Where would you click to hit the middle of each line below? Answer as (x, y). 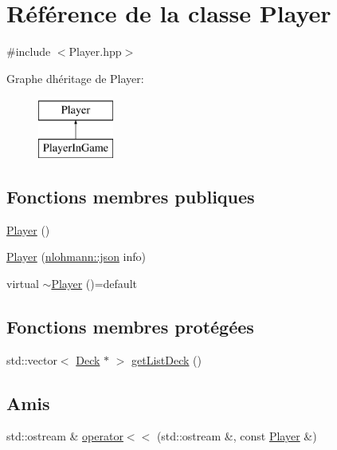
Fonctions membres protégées (130, 326)
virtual (23, 283)
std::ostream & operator (65, 436)
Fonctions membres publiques (131, 196)
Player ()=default (94, 283)
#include (29, 51)
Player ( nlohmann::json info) (76, 257)
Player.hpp (95, 51)
